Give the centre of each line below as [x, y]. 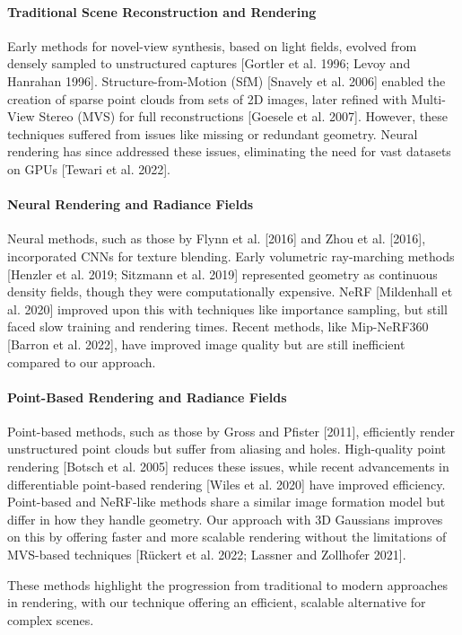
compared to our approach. [82, 362]
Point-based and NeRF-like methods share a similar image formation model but [227, 502]
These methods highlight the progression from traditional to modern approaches [228, 584]
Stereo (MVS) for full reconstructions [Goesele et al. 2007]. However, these [243, 116]
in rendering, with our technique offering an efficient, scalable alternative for [217, 602]
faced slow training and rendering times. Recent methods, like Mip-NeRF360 [218, 326]
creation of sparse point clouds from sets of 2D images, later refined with [207, 98]
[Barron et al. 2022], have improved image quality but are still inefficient [206, 344]
